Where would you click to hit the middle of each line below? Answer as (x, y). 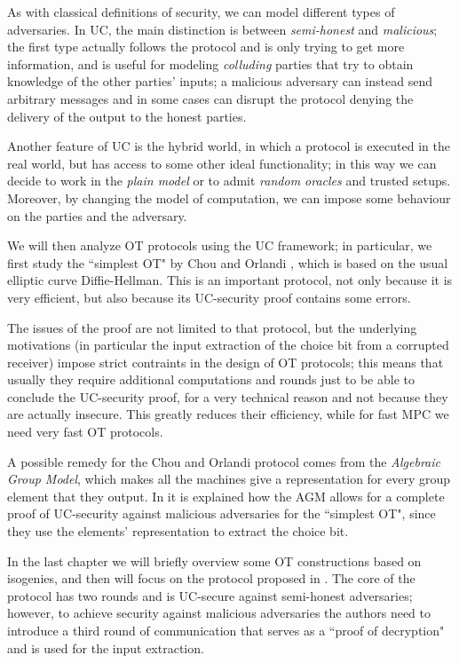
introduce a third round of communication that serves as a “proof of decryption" (226, 630)
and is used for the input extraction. (106, 647)
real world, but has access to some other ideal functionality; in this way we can (222, 163)
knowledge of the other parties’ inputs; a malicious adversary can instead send (220, 81)
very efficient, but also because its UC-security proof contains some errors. (209, 297)
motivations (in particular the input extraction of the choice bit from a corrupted (228, 345)
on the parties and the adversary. (97, 215)
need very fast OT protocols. (85, 432)
